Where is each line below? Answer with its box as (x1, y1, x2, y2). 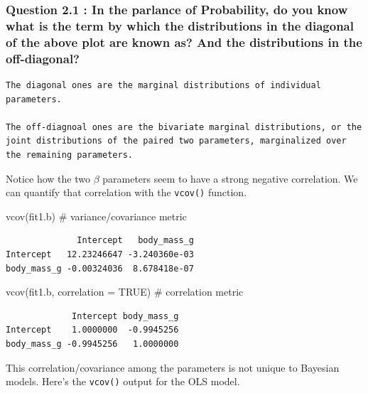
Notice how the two (6, 171, 90, 185)
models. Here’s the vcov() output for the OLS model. (6, 374, 240, 389)
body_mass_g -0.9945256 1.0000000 (6, 338, 179, 349)
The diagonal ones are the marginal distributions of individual (6, 80, 321, 90)
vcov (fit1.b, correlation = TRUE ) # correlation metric (6, 284, 244, 299)
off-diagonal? (6, 49, 80, 67)
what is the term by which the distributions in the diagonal (6, 16, 354, 34)
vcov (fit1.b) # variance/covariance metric (6, 208, 187, 223)
